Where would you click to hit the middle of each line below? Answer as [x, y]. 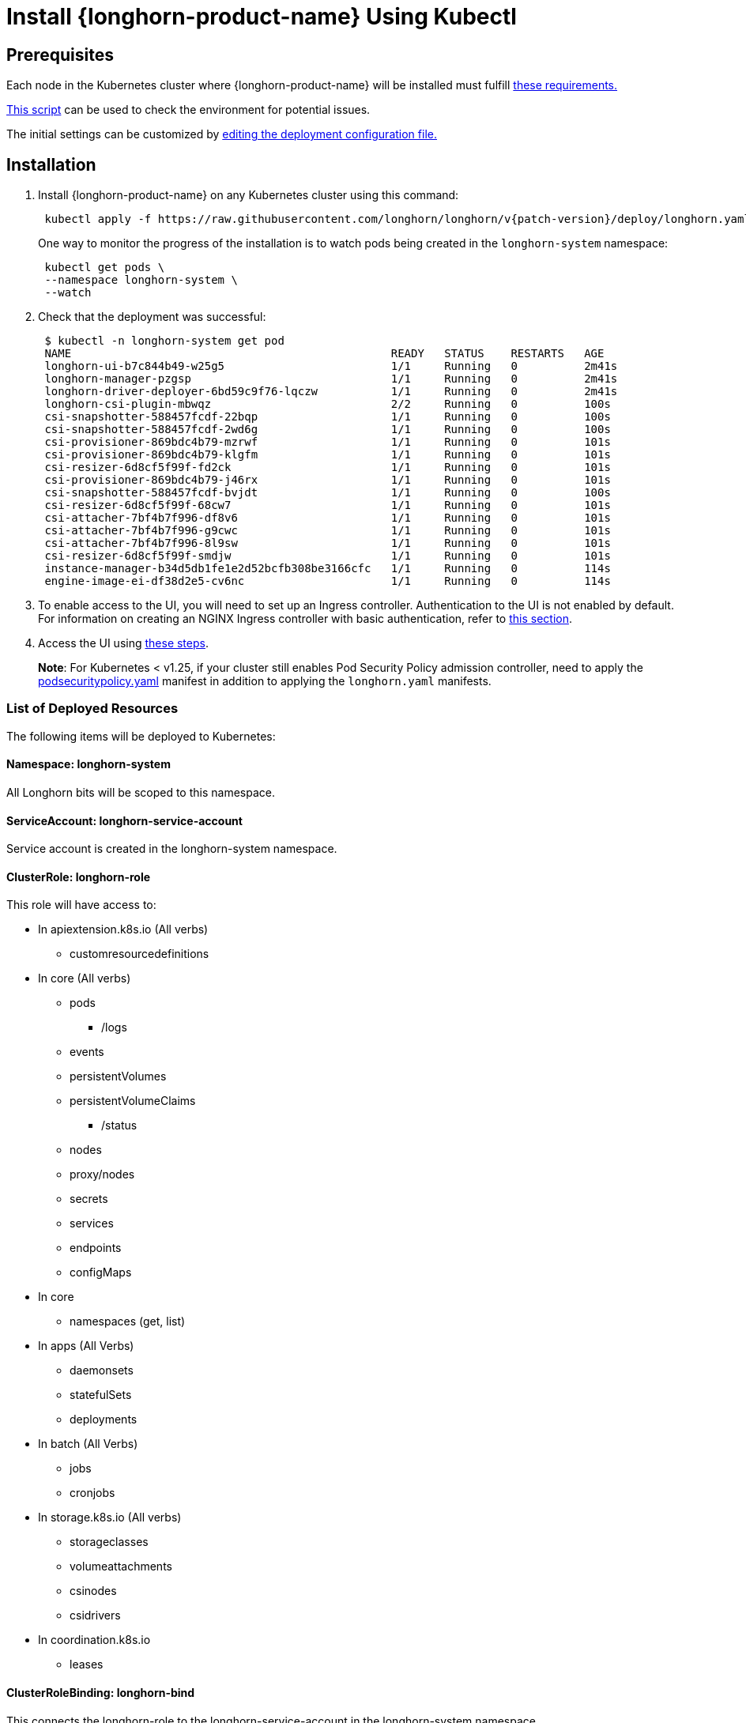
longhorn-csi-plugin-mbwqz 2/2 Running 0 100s [328, 404]
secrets [89, 1199]
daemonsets [102, 1370]
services [92, 1223]
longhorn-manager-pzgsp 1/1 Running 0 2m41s [331, 379]
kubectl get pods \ [105, 268]
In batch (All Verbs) [88, 1444]
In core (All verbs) [85, 978]
